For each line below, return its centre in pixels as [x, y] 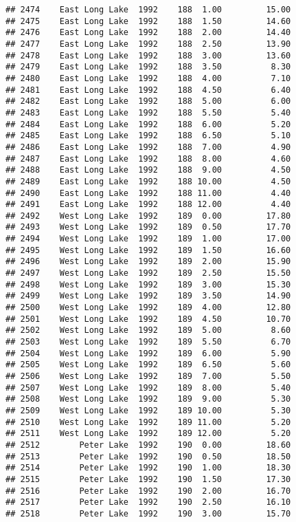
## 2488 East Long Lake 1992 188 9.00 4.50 [148, 170]
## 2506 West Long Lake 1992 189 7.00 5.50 [148, 376]
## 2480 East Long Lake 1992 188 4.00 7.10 [148, 78]
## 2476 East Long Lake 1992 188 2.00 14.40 [148, 33]
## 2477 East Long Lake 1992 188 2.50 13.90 [148, 44]
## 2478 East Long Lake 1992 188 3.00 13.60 [148, 55]
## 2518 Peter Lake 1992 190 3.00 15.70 [148, 513]
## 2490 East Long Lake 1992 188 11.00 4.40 [148, 193]
